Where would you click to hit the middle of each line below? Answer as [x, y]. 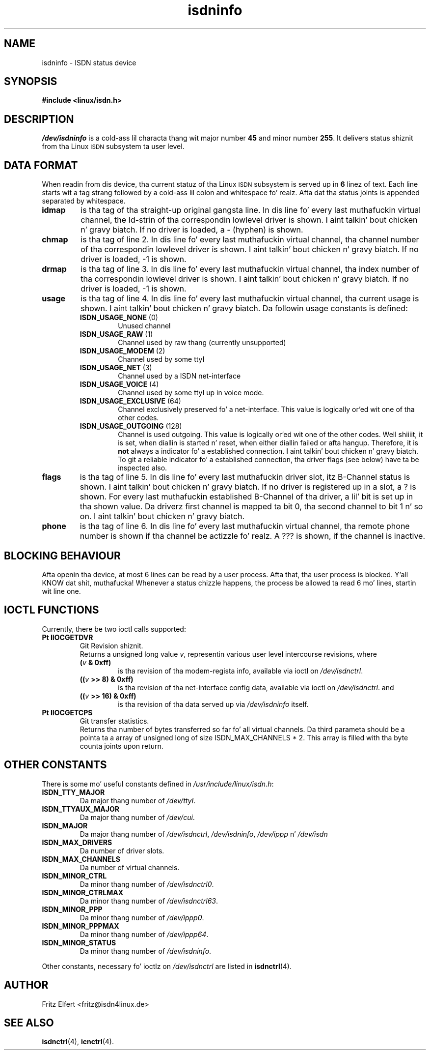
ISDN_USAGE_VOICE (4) [119, 384]
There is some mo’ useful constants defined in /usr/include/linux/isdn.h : [158, 784]
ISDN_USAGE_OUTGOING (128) [131, 426]
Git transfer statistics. [114, 721]
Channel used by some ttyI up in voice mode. [191, 393]
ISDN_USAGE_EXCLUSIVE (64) [130, 401]
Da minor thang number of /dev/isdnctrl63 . [149, 901]
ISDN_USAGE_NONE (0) [119, 318]
